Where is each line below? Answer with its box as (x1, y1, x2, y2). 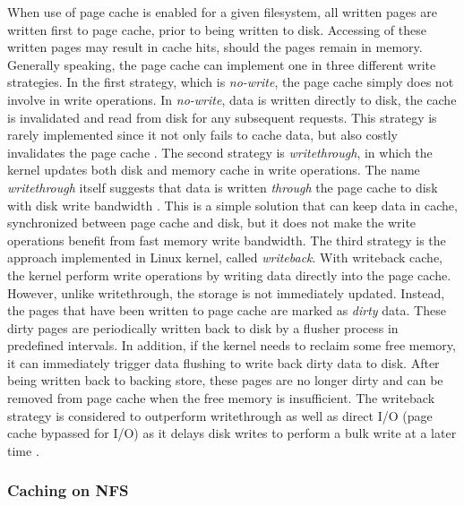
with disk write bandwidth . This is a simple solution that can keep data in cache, (7, 195, 458, 214)
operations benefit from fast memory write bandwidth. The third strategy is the (7, 230, 446, 249)
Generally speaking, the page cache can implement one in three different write (7, 55, 436, 73)
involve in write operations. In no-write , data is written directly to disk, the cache (7, 90, 457, 108)
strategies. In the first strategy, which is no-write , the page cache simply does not (7, 73, 454, 91)
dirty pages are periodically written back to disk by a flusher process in (7, 318, 399, 337)
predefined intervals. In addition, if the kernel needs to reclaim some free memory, (7, 336, 456, 355)
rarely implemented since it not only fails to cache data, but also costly (7, 125, 398, 144)
